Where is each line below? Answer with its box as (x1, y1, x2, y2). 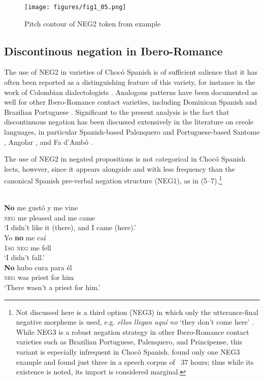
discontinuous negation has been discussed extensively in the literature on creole (4, 116, 254, 127)
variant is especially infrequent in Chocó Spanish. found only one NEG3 (16, 346, 240, 357)
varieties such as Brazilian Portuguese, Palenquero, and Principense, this (16, 336, 242, 347)
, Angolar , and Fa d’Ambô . (4, 136, 93, 147)
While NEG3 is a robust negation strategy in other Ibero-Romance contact (16, 326, 249, 337)
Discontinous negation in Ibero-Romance (4, 43, 223, 58)
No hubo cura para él (4, 262, 72, 272)
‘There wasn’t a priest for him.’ (4, 281, 101, 292)
